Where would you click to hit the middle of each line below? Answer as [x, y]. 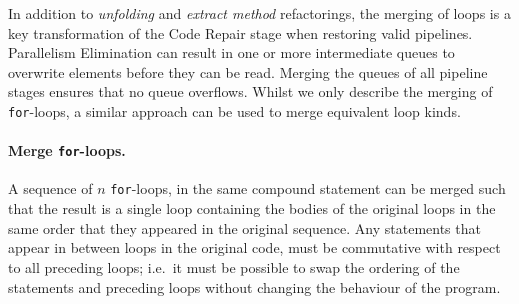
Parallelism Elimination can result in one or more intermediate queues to [231, 52]
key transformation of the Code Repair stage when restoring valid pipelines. [240, 32]
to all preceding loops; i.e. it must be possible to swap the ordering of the [234, 266]
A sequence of [50, 188]
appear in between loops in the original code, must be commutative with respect [254, 247]
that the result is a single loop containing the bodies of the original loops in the [252, 208]
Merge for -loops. [67, 150]
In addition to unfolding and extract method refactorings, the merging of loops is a [259, 13]
